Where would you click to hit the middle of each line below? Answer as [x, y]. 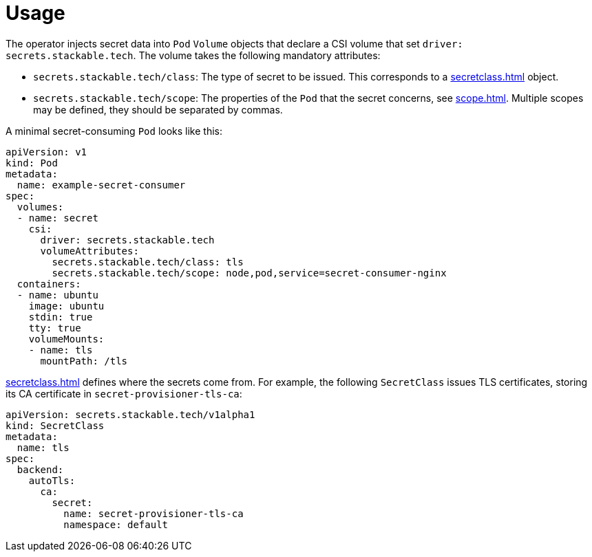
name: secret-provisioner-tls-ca [154, 513]
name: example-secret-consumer [101, 185]
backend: [40, 469]
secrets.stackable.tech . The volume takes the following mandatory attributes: [193, 55]
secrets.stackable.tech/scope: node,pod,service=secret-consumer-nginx [249, 273]
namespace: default [116, 524]
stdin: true [61, 317]
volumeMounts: [66, 339]
